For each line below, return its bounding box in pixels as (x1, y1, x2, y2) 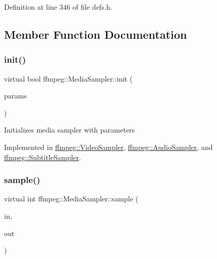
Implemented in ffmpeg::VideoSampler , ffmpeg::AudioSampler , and (4, 141, 213, 152)
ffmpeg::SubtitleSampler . (4, 151, 81, 162)
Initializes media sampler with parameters (4, 124, 135, 135)
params (4, 90, 27, 101)
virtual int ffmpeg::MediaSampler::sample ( (4, 193, 139, 204)
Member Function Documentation (4, 26, 187, 42)
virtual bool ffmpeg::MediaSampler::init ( (4, 73, 133, 84)
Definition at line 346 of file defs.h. (4, 2, 113, 12)
